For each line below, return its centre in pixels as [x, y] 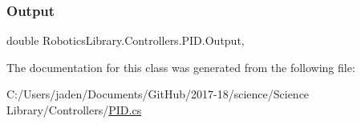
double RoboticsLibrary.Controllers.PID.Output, [126, 40]
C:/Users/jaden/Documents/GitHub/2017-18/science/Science [158, 94]
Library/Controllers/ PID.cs [74, 110]
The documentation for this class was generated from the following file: [181, 67]
